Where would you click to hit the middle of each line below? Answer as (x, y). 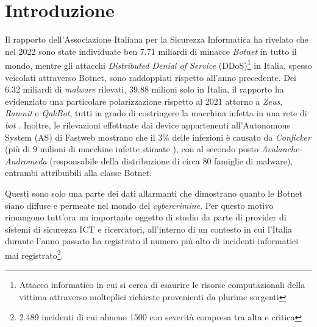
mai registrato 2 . (34, 254)
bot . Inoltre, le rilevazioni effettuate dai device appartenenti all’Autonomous (148, 125)
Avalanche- (282, 149)
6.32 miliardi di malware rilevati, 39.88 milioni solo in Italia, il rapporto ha (144, 89)
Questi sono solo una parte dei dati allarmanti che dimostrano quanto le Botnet (154, 193)
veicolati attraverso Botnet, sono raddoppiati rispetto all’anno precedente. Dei (151, 77)
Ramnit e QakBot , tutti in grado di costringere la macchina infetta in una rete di (156, 113)
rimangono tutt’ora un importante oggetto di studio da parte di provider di (146, 217)
